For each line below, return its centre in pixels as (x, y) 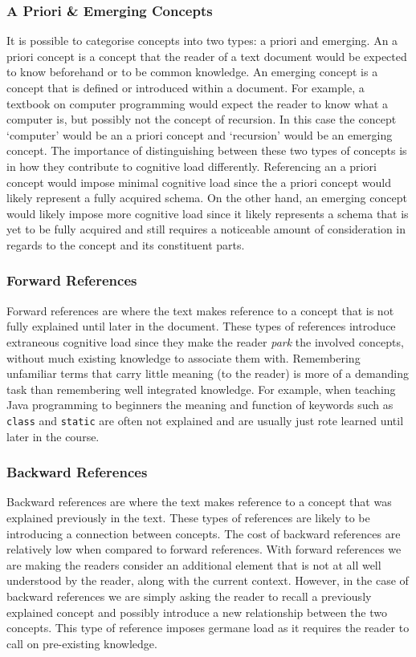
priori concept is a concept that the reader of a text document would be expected (207, 56)
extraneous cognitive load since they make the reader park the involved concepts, (205, 341)
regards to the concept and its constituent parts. (126, 244)
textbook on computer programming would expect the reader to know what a (198, 103)
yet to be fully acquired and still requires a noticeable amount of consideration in (206, 229)
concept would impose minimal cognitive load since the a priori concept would (199, 182)
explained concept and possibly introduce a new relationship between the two (197, 612)
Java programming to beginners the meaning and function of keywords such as (200, 405)
